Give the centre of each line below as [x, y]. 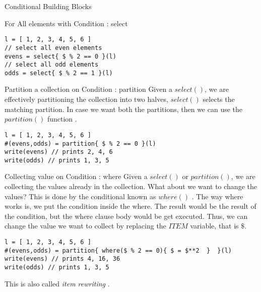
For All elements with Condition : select [66, 23]
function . [62, 119]
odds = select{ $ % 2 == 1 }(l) [59, 73]
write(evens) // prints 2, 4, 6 [59, 152]
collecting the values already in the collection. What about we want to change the [131, 186]
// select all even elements [53, 48]
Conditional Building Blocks [48, 6]
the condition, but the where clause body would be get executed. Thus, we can [126, 216]
